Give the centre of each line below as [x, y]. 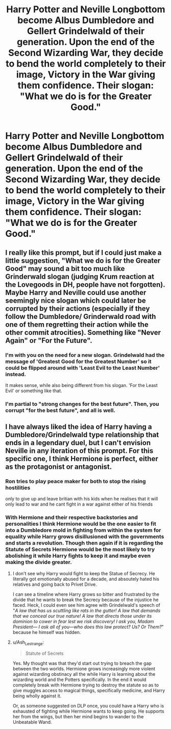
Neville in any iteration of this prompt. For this [79, 451]
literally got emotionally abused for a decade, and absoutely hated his [86, 579]
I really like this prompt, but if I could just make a [83, 252]
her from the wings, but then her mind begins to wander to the [78, 716]
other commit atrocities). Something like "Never [83, 333]
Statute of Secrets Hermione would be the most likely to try [80, 550]
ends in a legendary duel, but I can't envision [78, 443]
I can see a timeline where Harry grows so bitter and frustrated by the [86, 594]
